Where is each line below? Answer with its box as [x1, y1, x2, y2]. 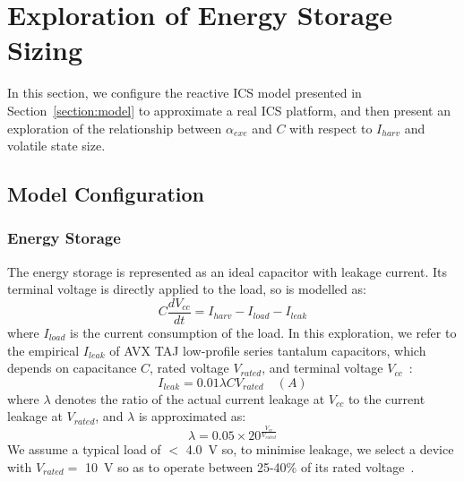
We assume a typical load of [7, 440, 161, 459]
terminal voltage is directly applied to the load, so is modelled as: [7, 280, 366, 298]
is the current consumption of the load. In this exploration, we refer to [70, 323, 457, 341]
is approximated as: [138, 407, 246, 426]
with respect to [289, 118, 373, 137]
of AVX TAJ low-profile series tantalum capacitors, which [109, 340, 426, 359]
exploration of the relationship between [7, 118, 222, 137]
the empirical [7, 340, 80, 359]
